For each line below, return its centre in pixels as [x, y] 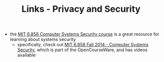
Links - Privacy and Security [81, 9]
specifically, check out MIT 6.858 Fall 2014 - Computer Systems [83, 45]
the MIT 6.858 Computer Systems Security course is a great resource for [84, 34]
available [26, 55]
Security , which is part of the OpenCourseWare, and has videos [82, 50]
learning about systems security [43, 39]
